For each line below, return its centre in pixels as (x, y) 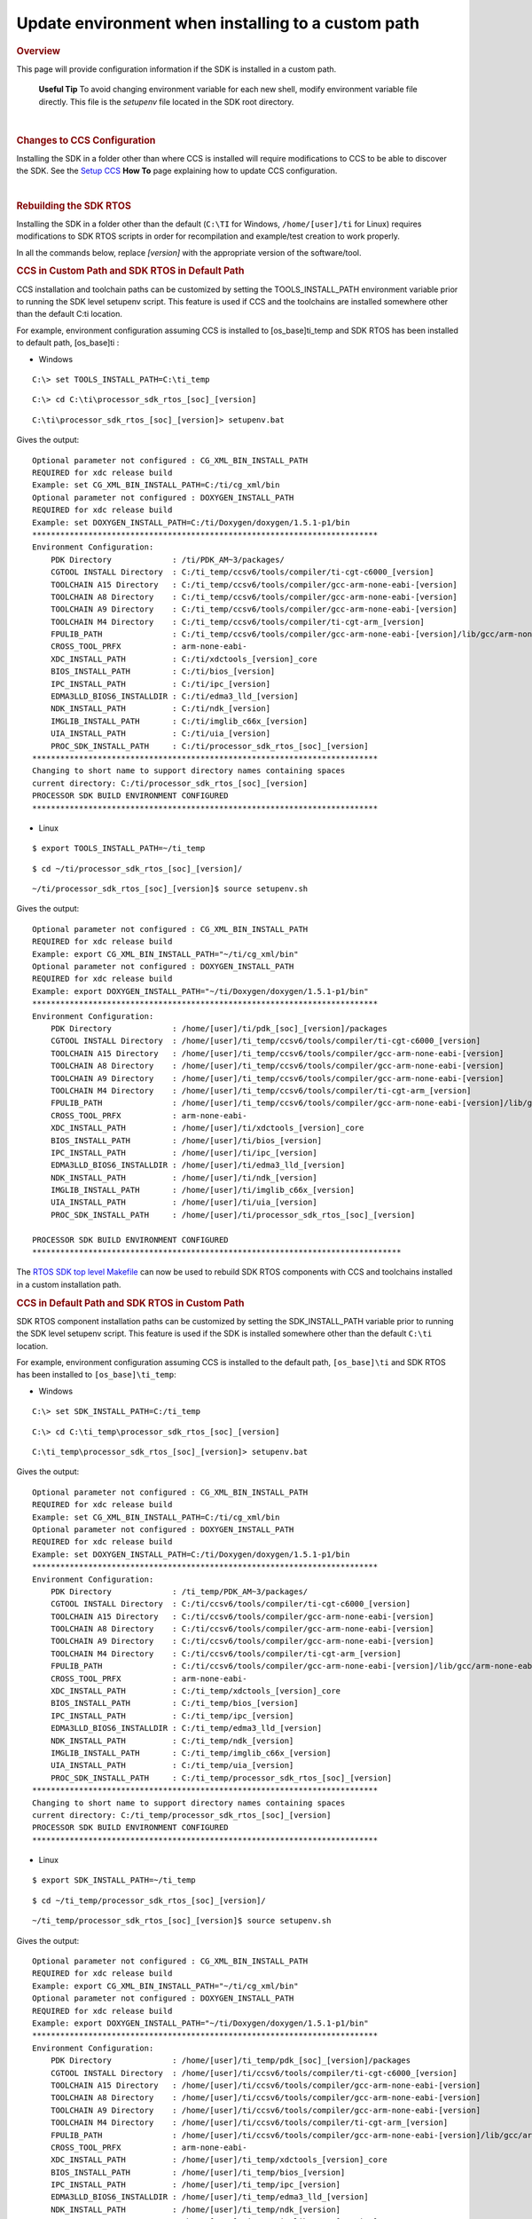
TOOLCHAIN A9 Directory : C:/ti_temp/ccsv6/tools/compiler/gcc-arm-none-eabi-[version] (254, 609)
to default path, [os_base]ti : (68, 343)
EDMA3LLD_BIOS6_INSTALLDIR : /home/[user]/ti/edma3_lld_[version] (198, 1165)
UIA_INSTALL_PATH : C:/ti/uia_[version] (160, 734)
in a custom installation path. (69, 1284)
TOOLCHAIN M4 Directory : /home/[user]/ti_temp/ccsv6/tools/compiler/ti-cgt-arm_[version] (261, 1090)
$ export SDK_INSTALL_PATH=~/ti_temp (114, 1880)
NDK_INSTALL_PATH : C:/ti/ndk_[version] (160, 709)
